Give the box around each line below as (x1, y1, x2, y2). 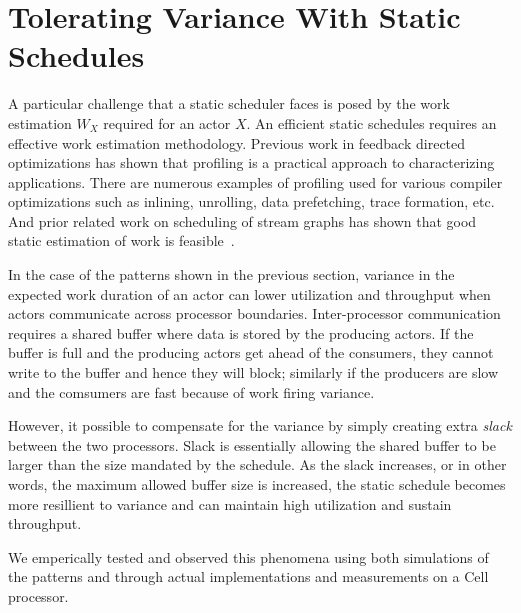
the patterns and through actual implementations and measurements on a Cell (8, 566, 489, 587)
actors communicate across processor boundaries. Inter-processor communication (8, 303, 501, 324)
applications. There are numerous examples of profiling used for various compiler (8, 171, 503, 192)
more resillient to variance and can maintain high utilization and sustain (8, 493, 452, 514)
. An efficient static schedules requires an (246, 112, 497, 133)
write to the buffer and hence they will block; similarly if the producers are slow (8, 362, 499, 383)
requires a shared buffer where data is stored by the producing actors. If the (8, 322, 474, 343)
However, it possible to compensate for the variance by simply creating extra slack (8, 415, 512, 436)
